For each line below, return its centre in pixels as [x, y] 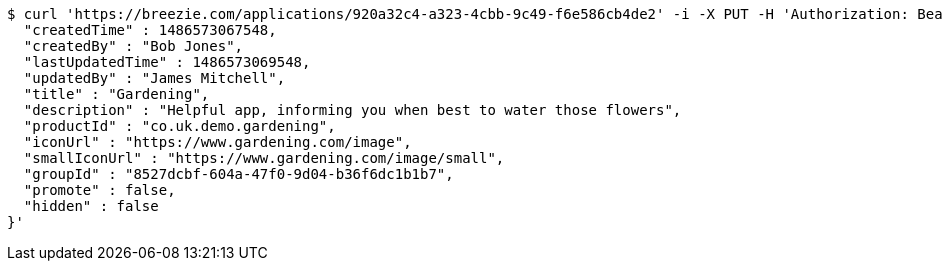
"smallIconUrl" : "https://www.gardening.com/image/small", [264, 158]
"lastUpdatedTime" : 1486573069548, [167, 62]
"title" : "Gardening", [116, 94]
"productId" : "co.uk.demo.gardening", [179, 126]
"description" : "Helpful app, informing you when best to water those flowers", [352, 110]
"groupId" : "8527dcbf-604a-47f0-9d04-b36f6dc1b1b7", [238, 174]
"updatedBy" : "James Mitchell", [154, 78]
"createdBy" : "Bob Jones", [133, 46]
